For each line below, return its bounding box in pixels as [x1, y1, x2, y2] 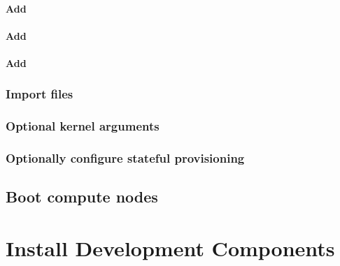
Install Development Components [6, 234, 335, 263]
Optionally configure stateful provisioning [6, 149, 245, 167]
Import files [6, 85, 73, 103]
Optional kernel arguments [6, 117, 160, 135]
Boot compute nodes [6, 186, 158, 207]
